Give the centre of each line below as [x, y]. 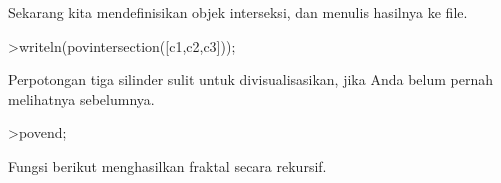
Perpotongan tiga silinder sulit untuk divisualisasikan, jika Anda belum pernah [250, 79]
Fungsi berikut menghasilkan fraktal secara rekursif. [167, 165]
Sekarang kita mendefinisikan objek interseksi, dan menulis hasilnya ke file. [238, 12]
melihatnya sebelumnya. [81, 98]
